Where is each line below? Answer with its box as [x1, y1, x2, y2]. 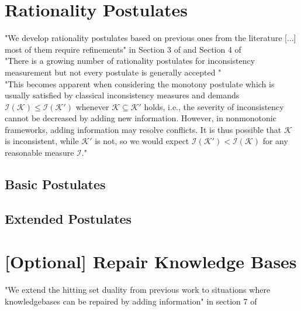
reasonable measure [5, 146, 74, 159]
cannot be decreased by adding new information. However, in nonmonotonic [5, 112, 276, 124]
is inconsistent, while [5, 135, 79, 147]
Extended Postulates [5, 209, 132, 227]
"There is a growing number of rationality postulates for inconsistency [5, 54, 255, 67]
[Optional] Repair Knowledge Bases [5, 250, 297, 274]
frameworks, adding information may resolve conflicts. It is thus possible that [5, 123, 282, 135]
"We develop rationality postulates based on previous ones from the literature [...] [5, 32, 296, 44]
